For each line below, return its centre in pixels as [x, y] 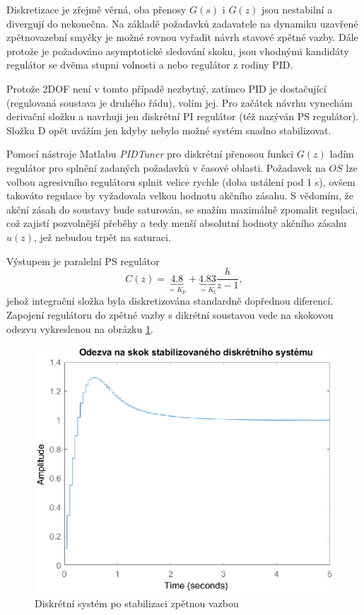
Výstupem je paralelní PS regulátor [83, 260]
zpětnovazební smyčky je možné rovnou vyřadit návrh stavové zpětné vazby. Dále [182, 37]
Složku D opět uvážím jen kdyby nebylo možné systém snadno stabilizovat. [169, 130]
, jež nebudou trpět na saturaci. [102, 236]
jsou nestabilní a [297, 9]
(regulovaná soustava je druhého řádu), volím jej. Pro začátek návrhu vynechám [180, 102]
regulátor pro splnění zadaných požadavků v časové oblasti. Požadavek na [166, 167]
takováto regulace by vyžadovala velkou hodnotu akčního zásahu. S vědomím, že [180, 195]
